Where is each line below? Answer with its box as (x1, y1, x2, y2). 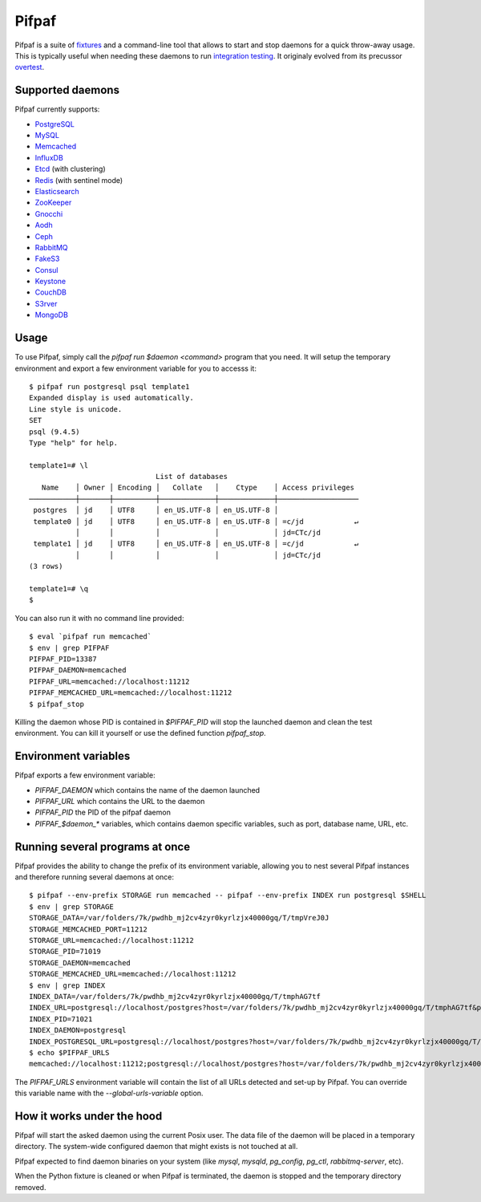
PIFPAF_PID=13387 (29, 654, 97, 664)
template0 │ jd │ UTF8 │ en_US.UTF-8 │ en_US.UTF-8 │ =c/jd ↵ (33, 517, 359, 526)
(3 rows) (29, 562, 63, 571)
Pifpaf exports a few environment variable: (14, 770, 156, 780)
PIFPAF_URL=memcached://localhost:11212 (29, 676, 190, 686)
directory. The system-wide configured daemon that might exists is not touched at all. (14, 1142, 298, 1151)
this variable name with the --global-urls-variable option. (14, 1088, 204, 1098)
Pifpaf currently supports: (14, 104, 100, 114)
